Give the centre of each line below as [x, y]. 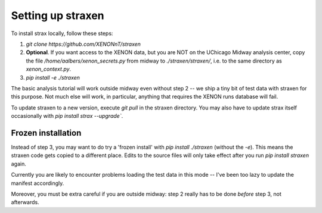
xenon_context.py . [49, 69]
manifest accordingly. [38, 183]
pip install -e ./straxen [53, 77]
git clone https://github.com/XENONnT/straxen [83, 44]
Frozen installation [46, 133]
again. [19, 164]
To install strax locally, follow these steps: [62, 33]
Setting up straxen [58, 15]
